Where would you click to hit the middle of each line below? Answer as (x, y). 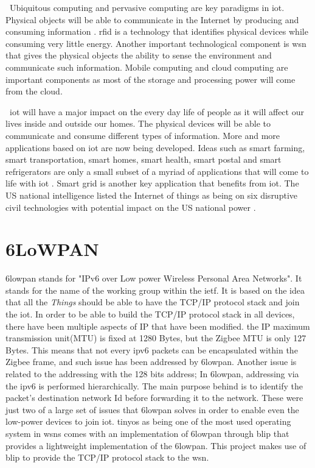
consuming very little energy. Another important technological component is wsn (156, 43)
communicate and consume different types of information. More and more (143, 135)
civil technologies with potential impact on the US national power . (131, 207)
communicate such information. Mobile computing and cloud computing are (147, 67)
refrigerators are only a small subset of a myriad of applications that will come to (157, 171)
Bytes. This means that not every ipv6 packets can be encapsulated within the (152, 349)
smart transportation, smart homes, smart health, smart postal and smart (144, 159)
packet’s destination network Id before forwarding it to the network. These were (154, 398)
